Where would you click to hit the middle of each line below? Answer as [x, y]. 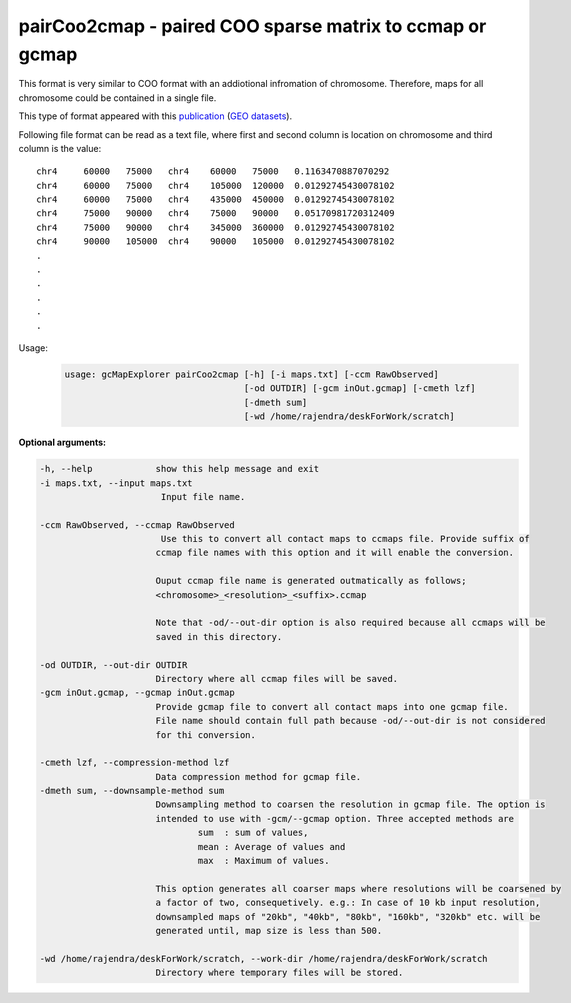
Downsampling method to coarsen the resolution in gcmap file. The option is [350, 804]
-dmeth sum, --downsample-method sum [132, 791]
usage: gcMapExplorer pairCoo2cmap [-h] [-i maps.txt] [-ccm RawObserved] [252, 374]
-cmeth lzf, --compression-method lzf [134, 763]
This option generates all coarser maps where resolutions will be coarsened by [358, 888]
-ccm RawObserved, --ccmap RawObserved [137, 524]
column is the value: [60, 148]
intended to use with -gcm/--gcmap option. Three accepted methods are [335, 818]
